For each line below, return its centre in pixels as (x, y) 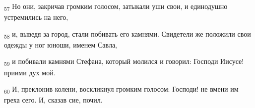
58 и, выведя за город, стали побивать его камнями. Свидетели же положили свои (127, 34)
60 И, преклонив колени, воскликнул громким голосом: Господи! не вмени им (121, 89)
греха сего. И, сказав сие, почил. (53, 100)
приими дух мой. (30, 72)
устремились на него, (36, 17)
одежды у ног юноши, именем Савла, (61, 44)
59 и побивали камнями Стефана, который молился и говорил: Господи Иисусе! (124, 62)
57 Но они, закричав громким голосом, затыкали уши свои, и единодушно (116, 7)
